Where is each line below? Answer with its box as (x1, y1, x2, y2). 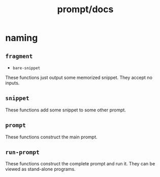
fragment (5, 52, 33, 60)
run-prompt (5, 149, 40, 156)
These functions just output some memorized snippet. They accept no (5, 75, 152, 80)
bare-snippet (12, 66, 41, 71)
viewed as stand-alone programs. (5, 166, 76, 172)
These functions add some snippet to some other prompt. (5, 107, 126, 113)
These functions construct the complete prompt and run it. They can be (5, 161, 155, 167)
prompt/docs (57, 4, 114, 15)
